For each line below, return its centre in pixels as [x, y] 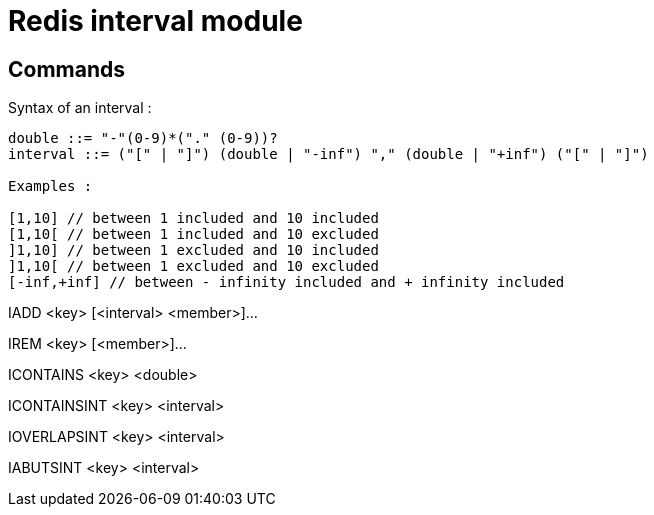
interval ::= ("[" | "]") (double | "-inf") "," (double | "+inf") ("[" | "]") [328, 154]
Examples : [50, 186]
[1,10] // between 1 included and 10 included [193, 218]
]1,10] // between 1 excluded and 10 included [193, 250]
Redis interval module [155, 21]
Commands [67, 69]
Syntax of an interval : [80, 108]
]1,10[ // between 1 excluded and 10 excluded [193, 266]
